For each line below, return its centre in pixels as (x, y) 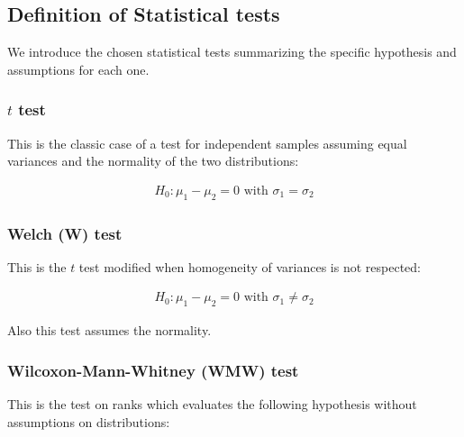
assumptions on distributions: (89, 421)
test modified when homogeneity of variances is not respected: (250, 266)
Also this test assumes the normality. (109, 330)
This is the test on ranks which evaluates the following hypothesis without (212, 404)
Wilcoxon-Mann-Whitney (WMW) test (153, 370)
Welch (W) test (65, 233)
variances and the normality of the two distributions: (153, 161)
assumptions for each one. (78, 69)
